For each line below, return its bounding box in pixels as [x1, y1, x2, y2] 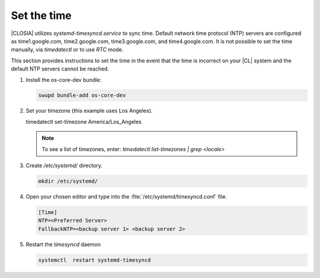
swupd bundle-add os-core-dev [38, 92, 126, 99]
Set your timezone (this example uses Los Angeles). [25, 107, 153, 114]
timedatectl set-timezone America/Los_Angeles [25, 118, 142, 125]
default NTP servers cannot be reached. [11, 65, 110, 72]
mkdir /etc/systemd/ [38, 178, 98, 185]
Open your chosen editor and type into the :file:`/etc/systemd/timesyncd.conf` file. [25, 193, 228, 200]
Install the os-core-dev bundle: [25, 76, 102, 83]
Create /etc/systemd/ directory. [25, 162, 103, 169]
